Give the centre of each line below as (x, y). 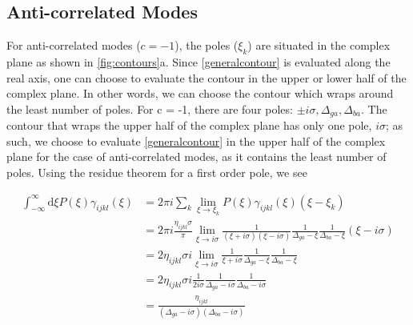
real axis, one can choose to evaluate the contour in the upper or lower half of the (206, 77)
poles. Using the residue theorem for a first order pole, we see (157, 173)
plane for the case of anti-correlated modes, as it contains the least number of (196, 156)
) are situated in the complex (319, 45)
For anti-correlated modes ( (74, 45)
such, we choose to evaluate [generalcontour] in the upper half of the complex (196, 140)
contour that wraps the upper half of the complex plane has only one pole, (189, 125)
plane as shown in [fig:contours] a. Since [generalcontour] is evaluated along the (198, 62)
